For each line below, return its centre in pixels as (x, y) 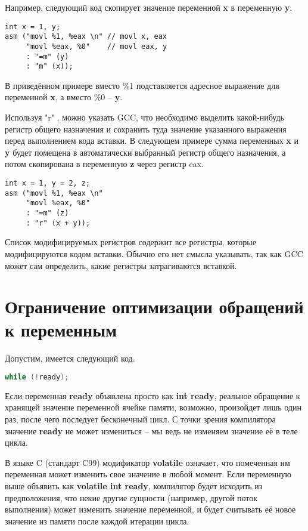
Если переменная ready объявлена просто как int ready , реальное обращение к (153, 395)
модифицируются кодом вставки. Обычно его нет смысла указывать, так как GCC (154, 253)
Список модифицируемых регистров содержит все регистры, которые (130, 242)
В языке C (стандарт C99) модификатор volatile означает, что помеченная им (147, 462)
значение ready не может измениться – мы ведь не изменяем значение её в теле (151, 430)
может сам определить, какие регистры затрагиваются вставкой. (121, 265)
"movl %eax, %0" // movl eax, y (97, 46)
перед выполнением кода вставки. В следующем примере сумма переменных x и (152, 141)
